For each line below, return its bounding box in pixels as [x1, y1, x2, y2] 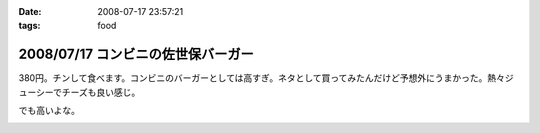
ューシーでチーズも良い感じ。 [18, 86, 141, 98]
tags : [18, 20, 41, 32]
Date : [18, 6, 42, 17]
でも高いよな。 [18, 105, 80, 117]
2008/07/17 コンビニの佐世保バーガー [18, 46, 254, 63]
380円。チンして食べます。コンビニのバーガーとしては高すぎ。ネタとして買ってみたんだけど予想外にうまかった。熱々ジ [18, 72, 514, 84]
